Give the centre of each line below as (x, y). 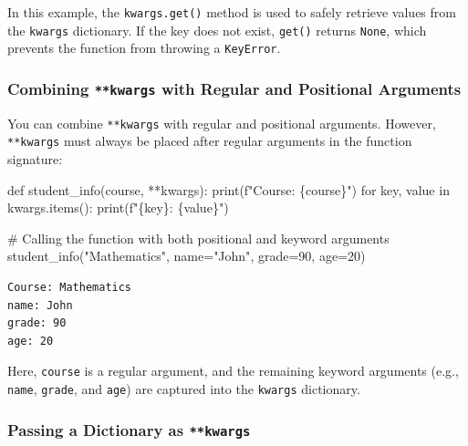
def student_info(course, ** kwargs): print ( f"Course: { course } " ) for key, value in (229, 189)
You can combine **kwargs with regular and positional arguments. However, (222, 123)
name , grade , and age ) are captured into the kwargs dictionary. (184, 389)
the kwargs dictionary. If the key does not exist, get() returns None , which (217, 30)
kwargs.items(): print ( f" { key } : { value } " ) (118, 207)
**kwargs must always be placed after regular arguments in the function (210, 141)
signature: (35, 159)
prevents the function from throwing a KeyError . (144, 48)
